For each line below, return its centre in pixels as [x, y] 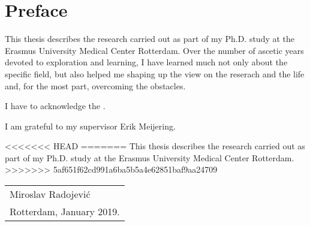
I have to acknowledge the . [55, 106]
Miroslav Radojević [50, 194]
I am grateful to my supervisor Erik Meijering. [90, 126]
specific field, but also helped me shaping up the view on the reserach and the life [155, 73]
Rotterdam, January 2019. [65, 212]
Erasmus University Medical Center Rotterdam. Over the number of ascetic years [154, 50]
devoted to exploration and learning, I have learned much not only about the [146, 62]
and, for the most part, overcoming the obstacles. [95, 85]
